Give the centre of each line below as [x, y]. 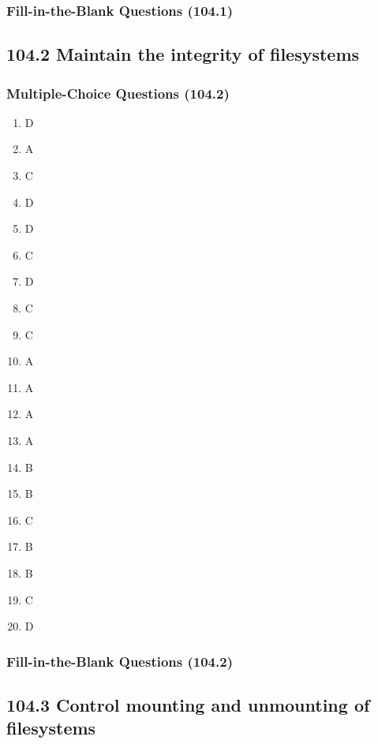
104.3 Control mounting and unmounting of [188, 704]
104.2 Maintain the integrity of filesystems [183, 54]
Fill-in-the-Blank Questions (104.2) [120, 661]
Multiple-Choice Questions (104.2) [118, 93]
